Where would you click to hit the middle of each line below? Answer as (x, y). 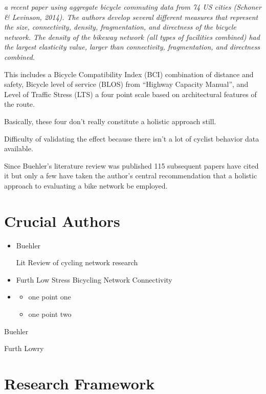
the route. (19, 104)
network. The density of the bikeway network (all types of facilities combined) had (132, 37)
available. (19, 148)
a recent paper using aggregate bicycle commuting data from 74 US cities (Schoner (133, 7)
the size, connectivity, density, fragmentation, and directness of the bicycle (120, 27)
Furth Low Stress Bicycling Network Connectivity (94, 279)
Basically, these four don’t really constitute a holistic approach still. (110, 121)
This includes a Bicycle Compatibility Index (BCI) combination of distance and (129, 74)
